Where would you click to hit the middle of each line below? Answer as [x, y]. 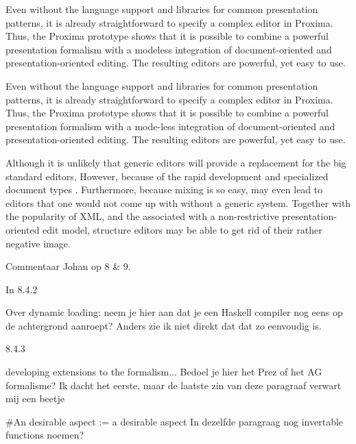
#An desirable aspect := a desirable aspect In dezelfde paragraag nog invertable [175, 421]
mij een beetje [35, 398]
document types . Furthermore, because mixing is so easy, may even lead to [164, 189]
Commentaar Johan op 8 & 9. [68, 266]
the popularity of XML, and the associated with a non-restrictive [142, 216]
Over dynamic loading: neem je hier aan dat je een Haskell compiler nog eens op [174, 312]
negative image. [38, 243]
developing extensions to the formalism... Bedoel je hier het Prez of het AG [164, 372]
